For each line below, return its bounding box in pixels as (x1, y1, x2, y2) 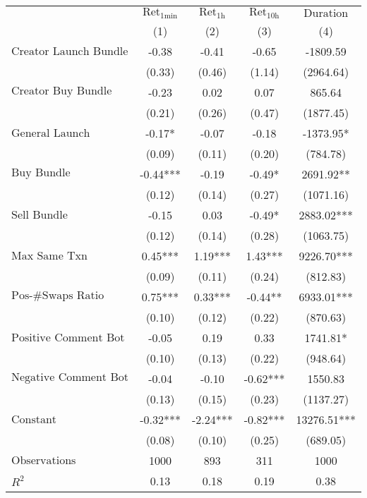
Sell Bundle (11, 209, 68, 221)
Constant (11, 413, 57, 425)
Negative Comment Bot (11, 371, 128, 383)
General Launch (11, 127, 90, 139)
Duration (303, 7, 349, 19)
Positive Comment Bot (11, 332, 125, 344)
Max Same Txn (11, 250, 88, 262)
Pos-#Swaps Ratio (11, 290, 104, 302)
